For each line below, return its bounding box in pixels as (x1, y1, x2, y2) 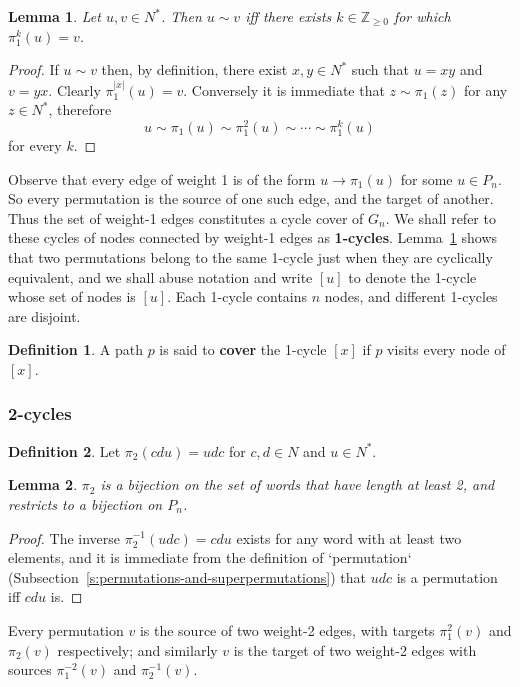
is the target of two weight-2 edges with (233, 639, 477, 660)
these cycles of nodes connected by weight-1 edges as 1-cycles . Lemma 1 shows (8, 227, 498, 248)
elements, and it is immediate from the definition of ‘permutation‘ (8, 547, 412, 568)
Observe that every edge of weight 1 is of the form (8, 168, 316, 189)
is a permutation (396, 566, 498, 587)
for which (393, 6, 451, 26)
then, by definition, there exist (101, 59, 288, 80)
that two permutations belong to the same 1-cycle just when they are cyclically (8, 246, 493, 267)
